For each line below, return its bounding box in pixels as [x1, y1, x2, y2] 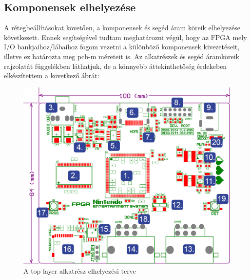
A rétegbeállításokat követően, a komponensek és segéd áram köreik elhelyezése [4, 22, 240, 33]
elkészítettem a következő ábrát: [4, 70, 99, 81]
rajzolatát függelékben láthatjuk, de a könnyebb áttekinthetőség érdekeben [4, 61, 227, 71]
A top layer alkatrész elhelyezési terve [23, 265, 136, 276]
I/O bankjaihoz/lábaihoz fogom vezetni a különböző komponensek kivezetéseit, [4, 42, 240, 52]
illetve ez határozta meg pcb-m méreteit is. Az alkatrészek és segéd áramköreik [4, 51, 239, 61]
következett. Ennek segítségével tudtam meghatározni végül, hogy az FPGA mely [4, 32, 247, 42]
